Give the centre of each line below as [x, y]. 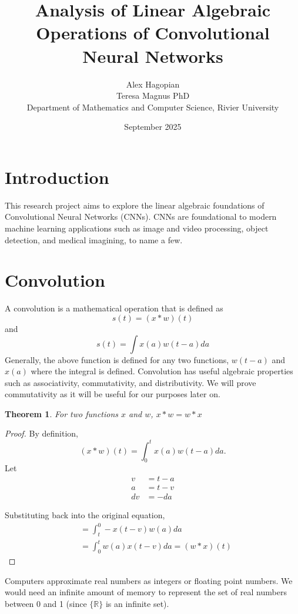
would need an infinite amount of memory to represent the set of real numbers [146, 592]
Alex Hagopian [153, 84]
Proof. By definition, [41, 433]
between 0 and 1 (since [46, 604]
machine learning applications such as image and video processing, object [137, 228]
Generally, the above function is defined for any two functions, [117, 359]
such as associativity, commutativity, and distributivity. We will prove [130, 382]
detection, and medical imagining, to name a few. [94, 239]
